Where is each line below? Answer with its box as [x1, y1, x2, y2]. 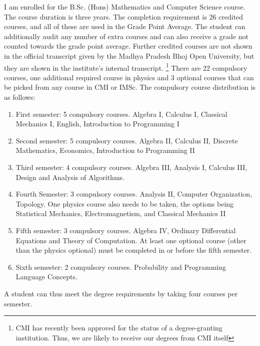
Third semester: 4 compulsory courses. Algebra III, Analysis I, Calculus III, [15, 161, 247, 172]
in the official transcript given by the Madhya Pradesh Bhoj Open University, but [4, 50, 254, 61]
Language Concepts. [15, 271, 77, 282]
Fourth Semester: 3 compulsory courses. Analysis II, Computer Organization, [15, 189, 252, 199]
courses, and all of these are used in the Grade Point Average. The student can [4, 21, 245, 32]
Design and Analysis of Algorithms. [15, 171, 124, 182]
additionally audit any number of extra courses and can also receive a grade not [4, 31, 248, 41]
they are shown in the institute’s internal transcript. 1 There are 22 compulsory [4, 61, 247, 73]
